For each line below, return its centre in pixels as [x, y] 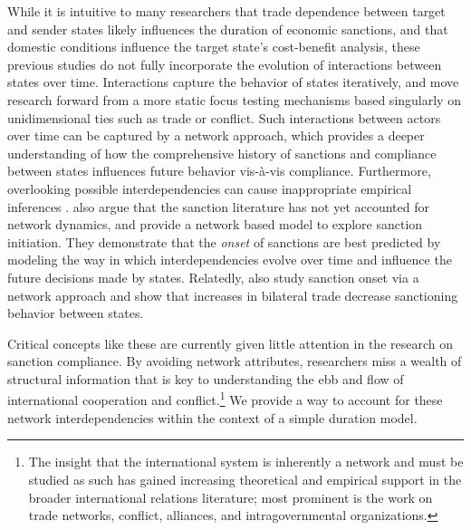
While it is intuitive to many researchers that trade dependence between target [226, 11]
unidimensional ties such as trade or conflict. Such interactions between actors [224, 117]
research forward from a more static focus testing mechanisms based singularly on [234, 99]
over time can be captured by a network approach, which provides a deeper [216, 135]
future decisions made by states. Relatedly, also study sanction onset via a [213, 277]
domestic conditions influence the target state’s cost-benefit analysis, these [214, 47]
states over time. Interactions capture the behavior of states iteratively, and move [233, 82]
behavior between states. [76, 313]
